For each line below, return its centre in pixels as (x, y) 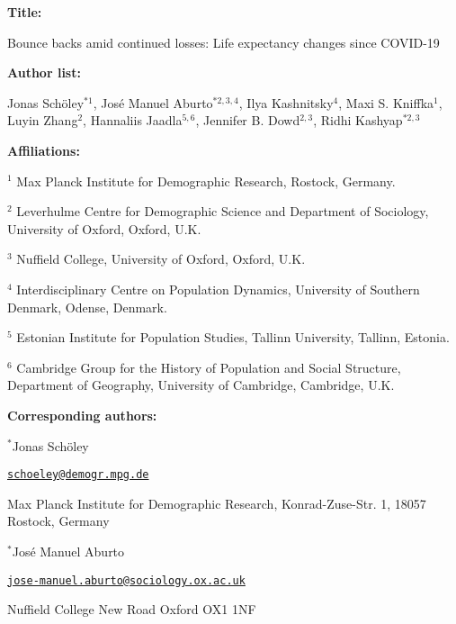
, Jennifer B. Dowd (248, 120)
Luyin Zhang (43, 120)
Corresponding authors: (82, 415)
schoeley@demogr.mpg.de (78, 475)
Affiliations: (44, 150)
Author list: (44, 72)
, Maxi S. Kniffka (386, 102)
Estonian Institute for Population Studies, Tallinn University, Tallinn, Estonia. (233, 337)
